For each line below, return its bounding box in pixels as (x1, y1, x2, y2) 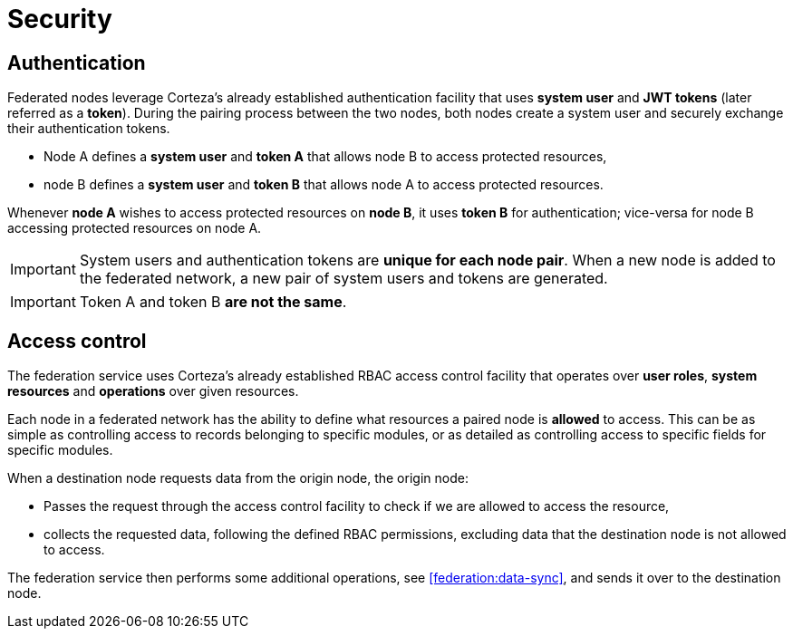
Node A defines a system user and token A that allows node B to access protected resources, (44, 149, 607, 165)
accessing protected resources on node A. (7, 220, 262, 236)
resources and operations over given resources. (7, 383, 299, 400)
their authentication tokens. (7, 120, 170, 137)
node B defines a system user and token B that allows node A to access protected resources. (44, 177, 604, 193)
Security (7, 4, 112, 34)
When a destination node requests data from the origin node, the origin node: (7, 470, 469, 487)
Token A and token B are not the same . (79, 293, 347, 312)
